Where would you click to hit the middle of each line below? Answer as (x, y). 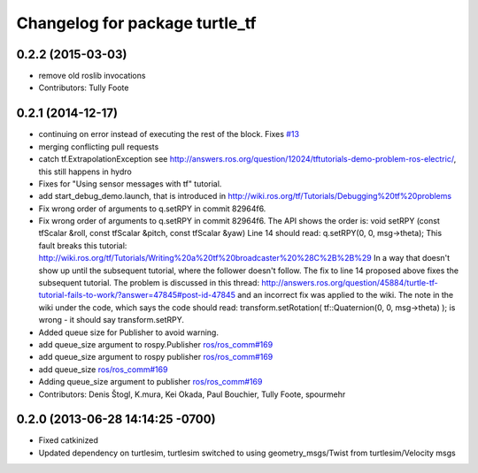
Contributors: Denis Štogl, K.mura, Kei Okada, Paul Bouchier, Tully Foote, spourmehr (192, 394)
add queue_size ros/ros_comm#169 (103, 369)
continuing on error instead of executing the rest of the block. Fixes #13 (169, 134)
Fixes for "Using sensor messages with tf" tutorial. (130, 183)
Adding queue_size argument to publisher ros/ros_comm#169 (150, 382)
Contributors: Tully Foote (84, 88)
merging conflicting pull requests (99, 147)
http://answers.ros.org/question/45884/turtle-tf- (350, 283)
